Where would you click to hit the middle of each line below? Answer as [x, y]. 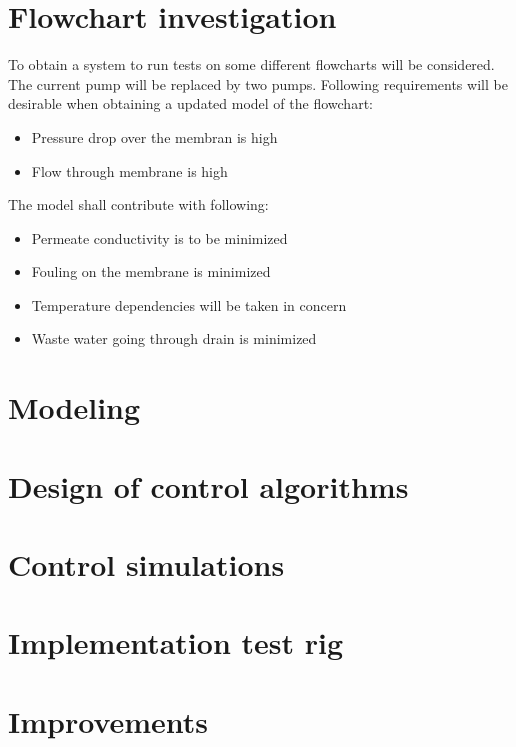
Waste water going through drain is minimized [174, 338]
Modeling [74, 407]
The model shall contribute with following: [138, 204]
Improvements [108, 720]
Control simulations [146, 564]
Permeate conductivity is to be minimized [159, 237]
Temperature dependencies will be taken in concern [189, 304]
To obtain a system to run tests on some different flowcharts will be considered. [251, 64]
